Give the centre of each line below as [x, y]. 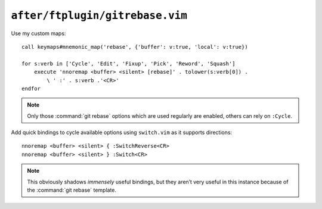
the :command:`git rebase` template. [72, 190]
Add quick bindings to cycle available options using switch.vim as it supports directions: [122, 132]
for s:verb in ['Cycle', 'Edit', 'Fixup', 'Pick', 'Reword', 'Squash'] [129, 63]
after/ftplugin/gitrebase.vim [99, 15]
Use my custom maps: [38, 33]
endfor [31, 88]
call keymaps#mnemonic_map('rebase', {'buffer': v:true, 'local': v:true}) [135, 47]
